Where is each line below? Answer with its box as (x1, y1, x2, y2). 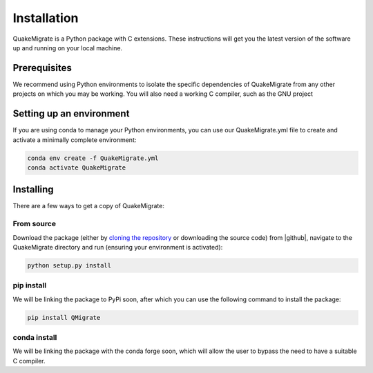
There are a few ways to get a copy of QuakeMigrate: (12, 202, 165, 210)
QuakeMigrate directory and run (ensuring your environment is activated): (12, 243, 223, 251)
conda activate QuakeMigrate (27, 163, 126, 172)
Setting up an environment (12, 108, 130, 120)
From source (12, 219, 57, 229)
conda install (12, 333, 57, 342)
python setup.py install (27, 261, 112, 269)
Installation (12, 10, 79, 26)
